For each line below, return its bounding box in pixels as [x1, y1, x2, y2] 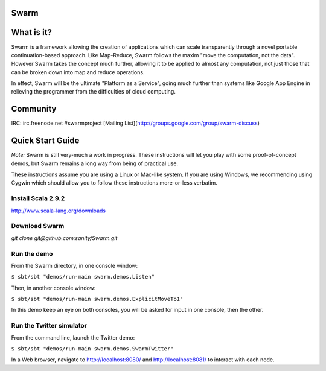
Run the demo [11, 249, 53, 258]
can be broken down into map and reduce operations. [11, 68, 145, 75]
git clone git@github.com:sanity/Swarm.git [11, 234, 118, 241]
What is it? [11, 27, 53, 37]
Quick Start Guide [11, 136, 80, 146]
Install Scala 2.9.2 [11, 194, 65, 203]
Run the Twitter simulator [11, 322, 88, 330]
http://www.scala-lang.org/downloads [11, 207, 106, 214]
